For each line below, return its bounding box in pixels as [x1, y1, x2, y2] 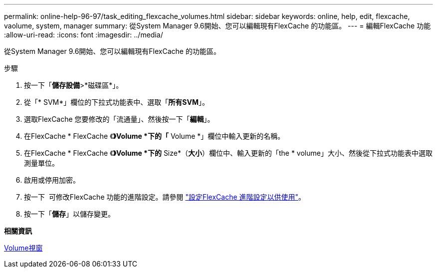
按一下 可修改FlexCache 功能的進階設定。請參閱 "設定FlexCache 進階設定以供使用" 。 [24, 193, 306, 201]
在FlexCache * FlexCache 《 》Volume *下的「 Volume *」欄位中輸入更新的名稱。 [24, 132, 285, 140]
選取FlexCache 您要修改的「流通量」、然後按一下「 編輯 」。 [24, 115, 215, 123]
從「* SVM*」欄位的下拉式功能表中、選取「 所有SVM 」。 [24, 98, 209, 106]
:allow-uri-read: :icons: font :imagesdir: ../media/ [4, 30, 163, 39]
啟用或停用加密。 [24, 176, 80, 184]
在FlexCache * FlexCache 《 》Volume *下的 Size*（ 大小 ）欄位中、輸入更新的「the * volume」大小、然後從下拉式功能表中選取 [24, 149, 433, 157]
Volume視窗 [4, 244, 43, 252]
